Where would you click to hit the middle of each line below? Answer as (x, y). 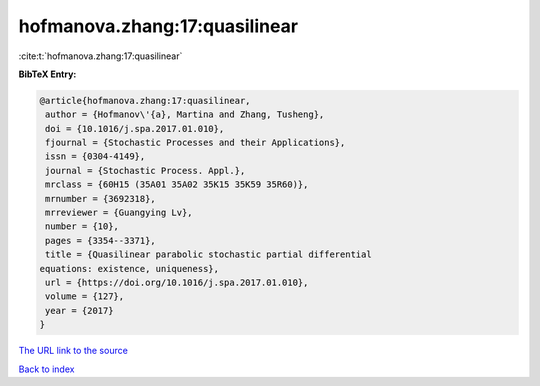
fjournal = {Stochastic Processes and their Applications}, (195, 143)
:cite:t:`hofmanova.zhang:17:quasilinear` (100, 56)
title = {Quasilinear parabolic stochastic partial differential (208, 254)
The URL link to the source (73, 351)
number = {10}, (82, 226)
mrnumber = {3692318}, (101, 198)
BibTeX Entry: (47, 74)
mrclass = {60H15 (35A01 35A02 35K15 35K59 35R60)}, (177, 184)
